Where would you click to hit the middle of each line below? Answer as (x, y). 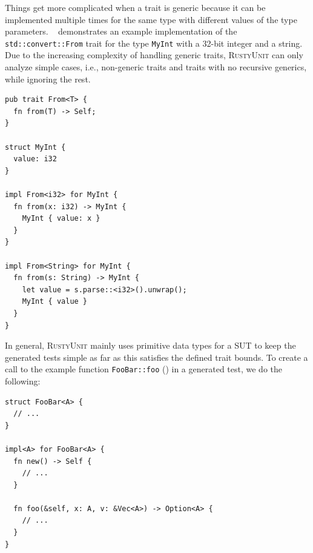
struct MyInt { (35, 147)
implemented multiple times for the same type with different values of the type (151, 19)
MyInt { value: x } (61, 219)
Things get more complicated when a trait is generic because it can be (135, 7)
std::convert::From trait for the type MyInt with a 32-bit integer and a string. (154, 43)
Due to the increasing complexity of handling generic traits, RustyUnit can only (154, 55)
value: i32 (35, 159)
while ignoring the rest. (48, 79)
